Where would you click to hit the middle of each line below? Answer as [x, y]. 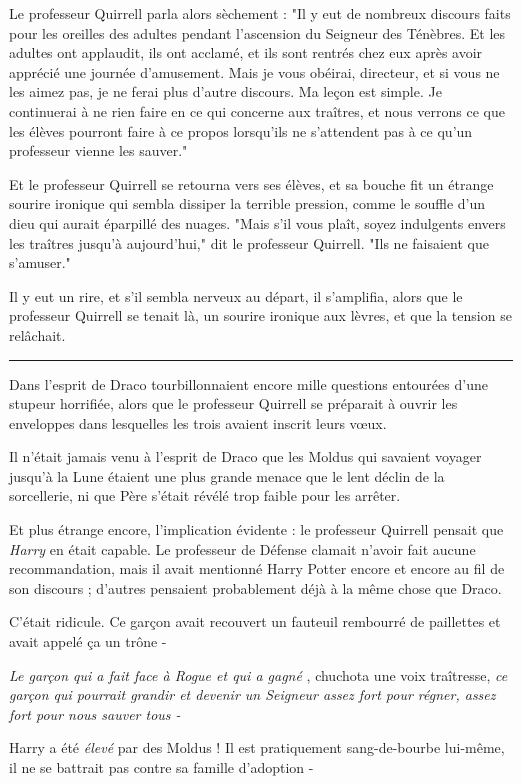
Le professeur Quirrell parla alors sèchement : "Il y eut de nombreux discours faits [260, 13]
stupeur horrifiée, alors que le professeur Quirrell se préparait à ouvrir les [233, 403]
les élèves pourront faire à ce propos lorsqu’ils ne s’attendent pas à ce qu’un [241, 130]
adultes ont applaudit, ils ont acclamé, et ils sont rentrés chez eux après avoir [246, 52]
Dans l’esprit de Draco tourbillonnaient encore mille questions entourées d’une [248, 383]
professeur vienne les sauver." [98, 150]
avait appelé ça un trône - [88, 641]
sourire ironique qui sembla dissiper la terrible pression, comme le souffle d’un [247, 203]
